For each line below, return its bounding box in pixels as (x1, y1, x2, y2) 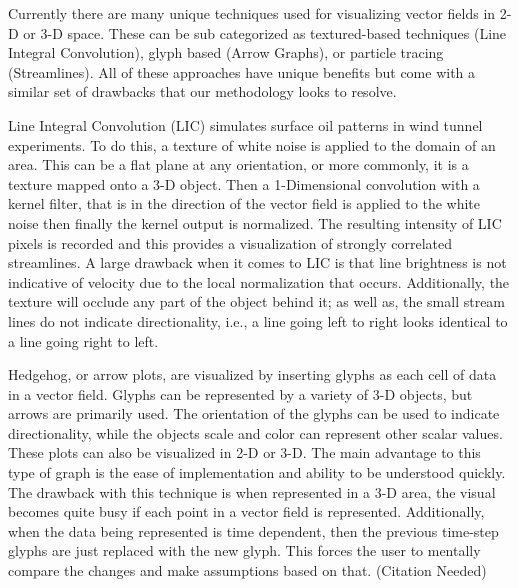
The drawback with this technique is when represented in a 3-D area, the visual (8, 481, 496, 502)
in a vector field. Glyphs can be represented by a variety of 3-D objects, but (8, 383, 473, 404)
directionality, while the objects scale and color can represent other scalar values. (8, 422, 503, 443)
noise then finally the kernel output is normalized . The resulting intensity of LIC (8, 212, 502, 233)
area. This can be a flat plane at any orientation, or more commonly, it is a (8, 154, 469, 175)
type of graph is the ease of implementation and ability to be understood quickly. (8, 462, 506, 483)
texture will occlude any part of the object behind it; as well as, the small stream (8, 291, 506, 312)
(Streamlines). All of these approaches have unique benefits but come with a (8, 61, 476, 82)
